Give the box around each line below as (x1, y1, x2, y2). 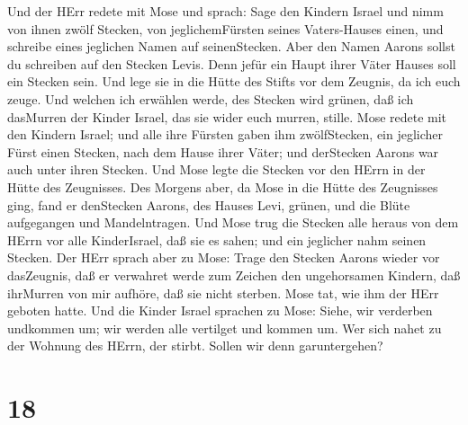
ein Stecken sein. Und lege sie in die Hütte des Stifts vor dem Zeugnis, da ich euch (7, 72, 461, 91)
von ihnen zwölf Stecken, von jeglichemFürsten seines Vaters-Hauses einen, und (7, 19, 444, 38)
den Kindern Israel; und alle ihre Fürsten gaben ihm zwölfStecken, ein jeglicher (7, 125, 444, 144)
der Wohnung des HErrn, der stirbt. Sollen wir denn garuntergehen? (7, 336, 383, 355)
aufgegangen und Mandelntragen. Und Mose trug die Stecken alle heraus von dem (7, 213, 459, 232)
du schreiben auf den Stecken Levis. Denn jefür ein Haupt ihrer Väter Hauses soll (7, 54, 456, 73)
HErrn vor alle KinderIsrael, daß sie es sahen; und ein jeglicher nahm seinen (7, 230, 427, 249)
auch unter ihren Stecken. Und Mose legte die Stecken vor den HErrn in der (7, 160, 426, 179)
